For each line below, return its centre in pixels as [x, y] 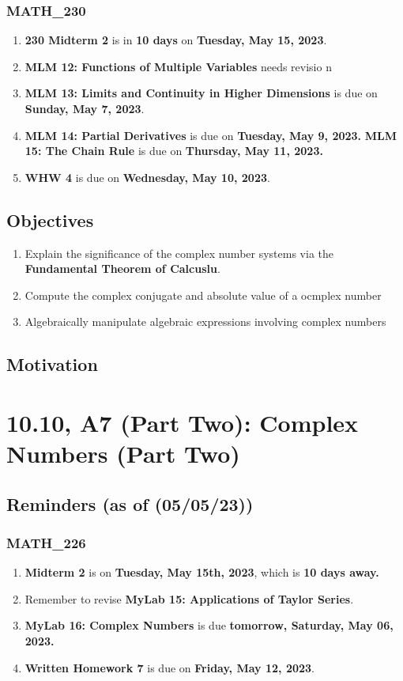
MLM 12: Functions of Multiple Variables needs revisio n [178, 66]
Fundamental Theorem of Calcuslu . [122, 269]
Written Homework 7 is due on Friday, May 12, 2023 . [170, 667]
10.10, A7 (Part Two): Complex [183, 422]
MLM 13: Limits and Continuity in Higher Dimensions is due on [201, 93]
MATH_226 [46, 543]
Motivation [52, 364]
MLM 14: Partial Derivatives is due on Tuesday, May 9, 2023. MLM [211, 135]
